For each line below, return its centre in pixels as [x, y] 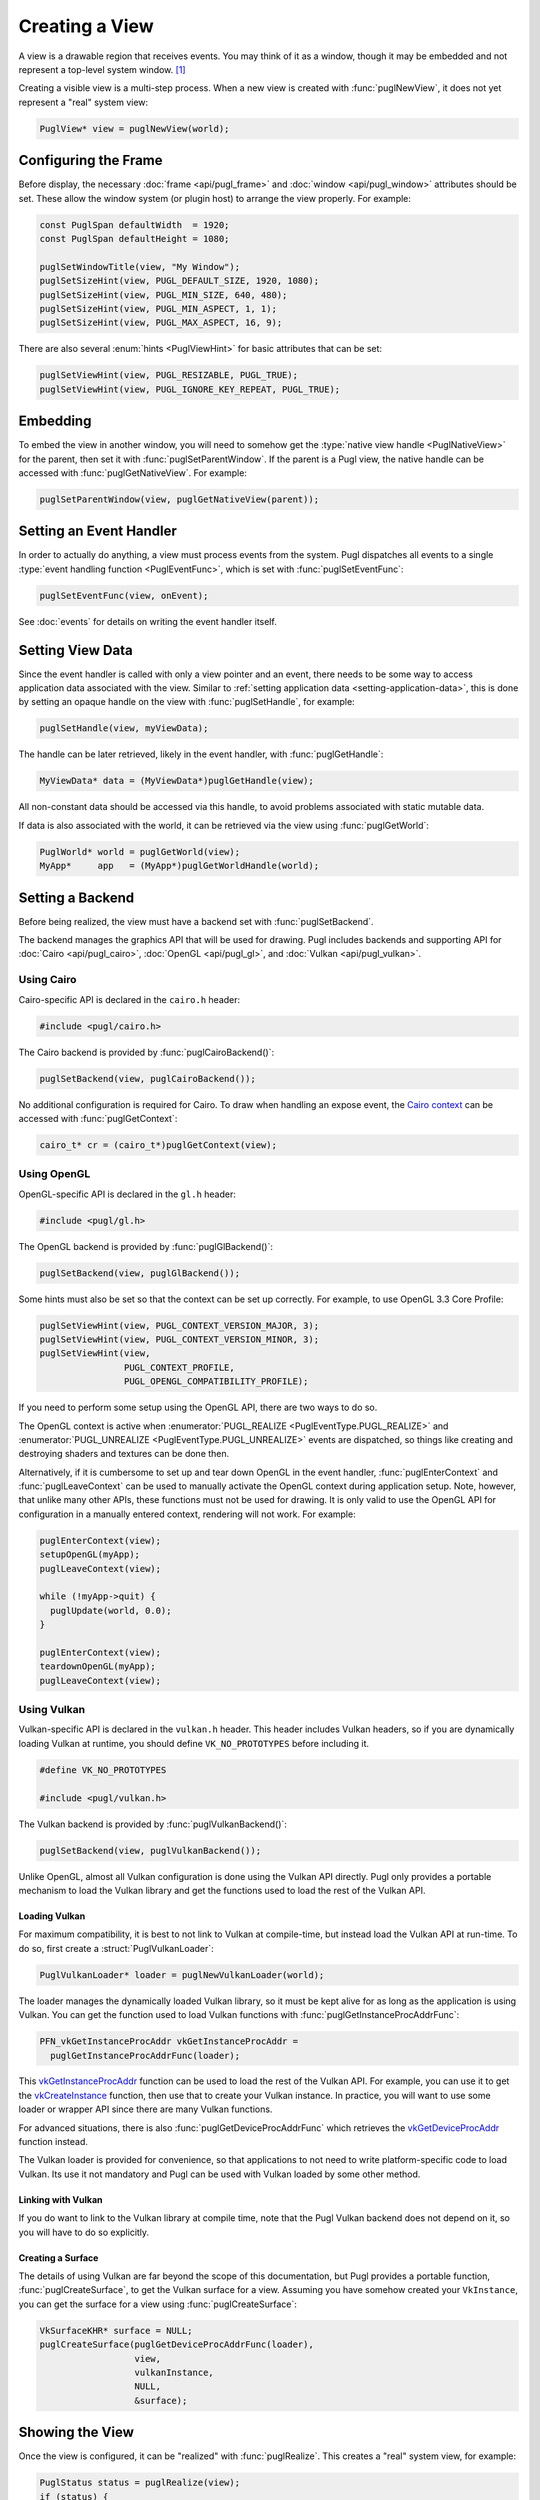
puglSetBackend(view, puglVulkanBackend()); [150, 1850]
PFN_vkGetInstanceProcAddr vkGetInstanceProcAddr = [169, 2041]
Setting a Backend [76, 897]
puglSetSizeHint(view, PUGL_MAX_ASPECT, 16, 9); [161, 323]
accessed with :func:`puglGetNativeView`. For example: [132, 472]
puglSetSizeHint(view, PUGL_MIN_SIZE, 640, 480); [163, 294]
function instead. [53, 2142]
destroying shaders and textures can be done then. [124, 1454]
